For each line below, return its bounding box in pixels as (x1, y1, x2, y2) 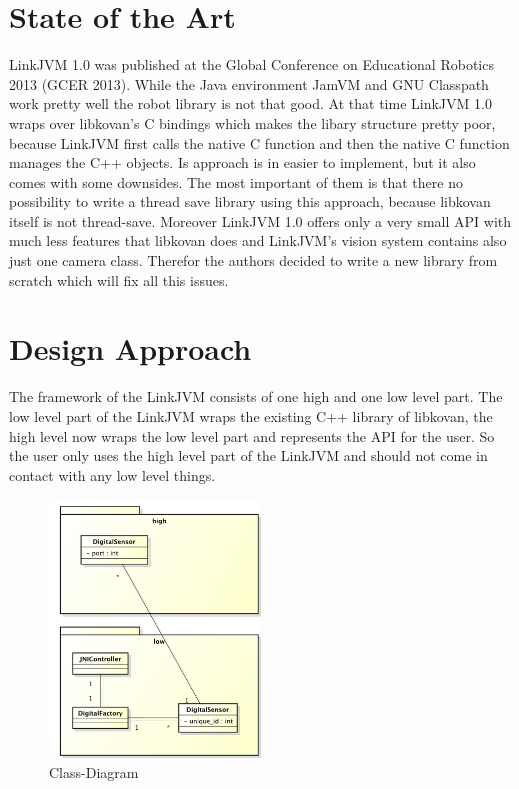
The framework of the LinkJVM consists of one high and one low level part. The (9, 386, 503, 407)
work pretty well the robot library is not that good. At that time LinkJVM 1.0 (9, 93, 492, 114)
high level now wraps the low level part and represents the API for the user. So (9, 425, 495, 446)
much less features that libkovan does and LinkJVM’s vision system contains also (9, 230, 507, 251)
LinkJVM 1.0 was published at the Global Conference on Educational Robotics (9, 54, 494, 75)
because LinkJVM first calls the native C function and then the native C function (9, 132, 510, 153)
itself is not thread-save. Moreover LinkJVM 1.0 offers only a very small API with (9, 210, 512, 231)
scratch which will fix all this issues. (9, 269, 229, 290)
